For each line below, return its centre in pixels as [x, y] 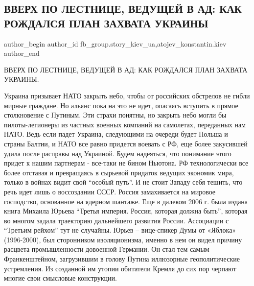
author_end [22, 53]
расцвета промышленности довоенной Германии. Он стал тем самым [107, 249]
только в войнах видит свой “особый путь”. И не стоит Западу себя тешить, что [123, 182]
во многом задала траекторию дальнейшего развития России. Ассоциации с [116, 220]
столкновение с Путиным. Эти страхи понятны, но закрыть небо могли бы [115, 115]
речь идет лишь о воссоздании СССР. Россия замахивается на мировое [110, 191]
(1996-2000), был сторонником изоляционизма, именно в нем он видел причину [123, 239]
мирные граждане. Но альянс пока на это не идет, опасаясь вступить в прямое [121, 105]
